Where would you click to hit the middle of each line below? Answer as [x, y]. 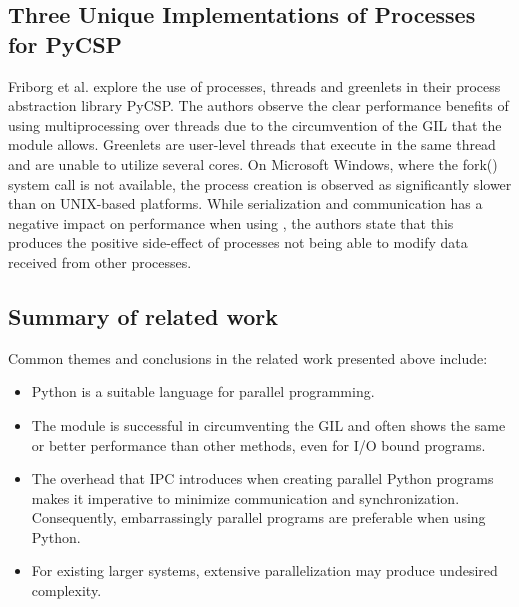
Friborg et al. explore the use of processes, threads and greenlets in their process [254, 85]
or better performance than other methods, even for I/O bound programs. [258, 444]
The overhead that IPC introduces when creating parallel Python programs [262, 478]
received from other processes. [100, 261]
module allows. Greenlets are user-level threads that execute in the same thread [252, 144]
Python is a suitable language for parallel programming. [203, 391]
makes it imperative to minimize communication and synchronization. [245, 497]
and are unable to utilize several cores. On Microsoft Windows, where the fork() [253, 163]
